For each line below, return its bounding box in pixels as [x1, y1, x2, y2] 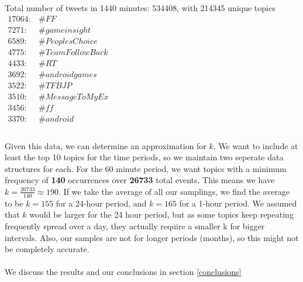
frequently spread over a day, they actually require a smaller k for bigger [5, 219, 265, 232]
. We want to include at [213, 139, 298, 152]
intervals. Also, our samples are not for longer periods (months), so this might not [5, 231, 299, 243]
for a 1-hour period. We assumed [179, 197, 297, 209]
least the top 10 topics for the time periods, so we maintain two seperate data [5, 151, 284, 163]
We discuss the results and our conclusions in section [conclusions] [5, 266, 242, 278]
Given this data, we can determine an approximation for [5, 139, 206, 152]
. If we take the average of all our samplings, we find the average [58, 185, 290, 197]
